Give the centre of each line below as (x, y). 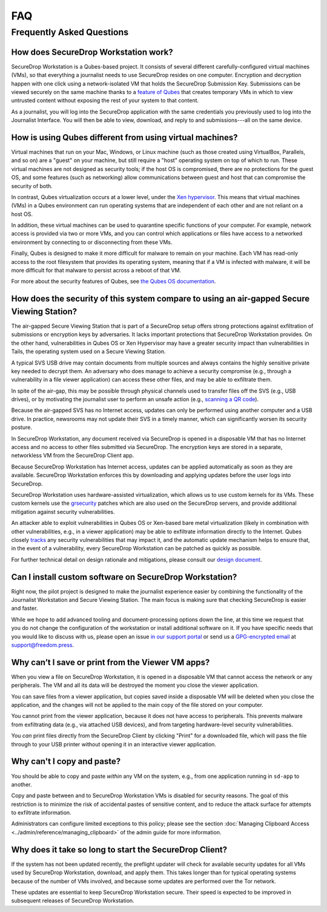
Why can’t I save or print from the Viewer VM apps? (111, 662)
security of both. (32, 186)
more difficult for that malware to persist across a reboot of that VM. (96, 271)
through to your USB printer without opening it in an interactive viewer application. (114, 744)
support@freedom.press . (43, 645)
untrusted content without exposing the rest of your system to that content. (105, 101)
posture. (22, 427)
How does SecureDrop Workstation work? (92, 52)
